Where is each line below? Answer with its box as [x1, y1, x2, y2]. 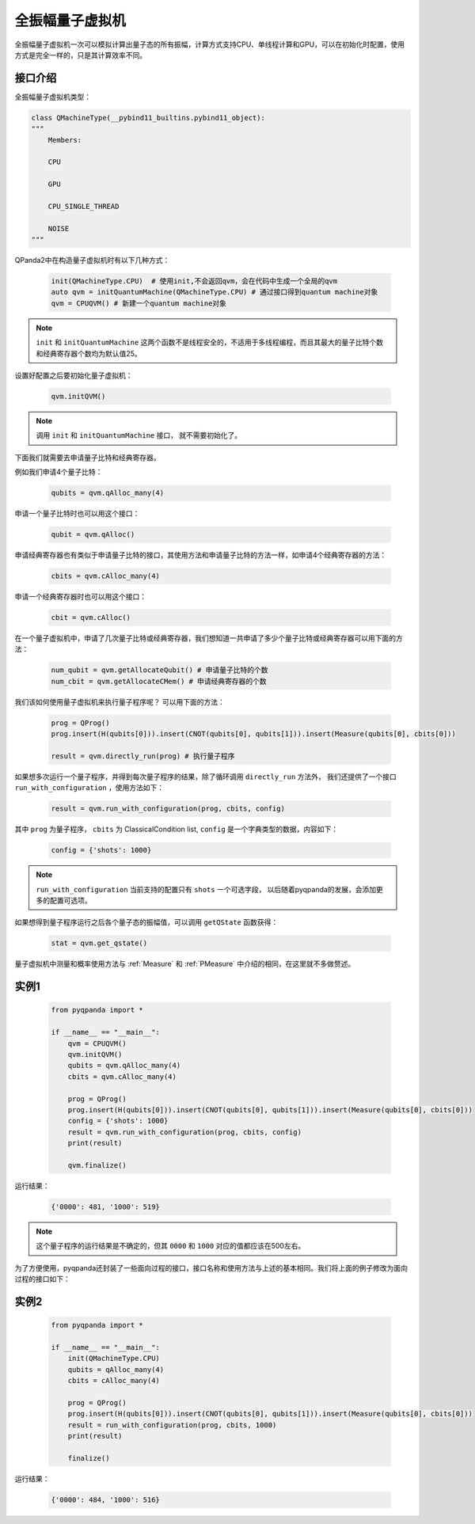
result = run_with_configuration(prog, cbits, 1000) [67, 1420, 277, 1429]
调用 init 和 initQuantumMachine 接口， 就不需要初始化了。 [36, 431, 242, 440]
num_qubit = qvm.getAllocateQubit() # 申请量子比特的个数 [51, 666, 268, 675]
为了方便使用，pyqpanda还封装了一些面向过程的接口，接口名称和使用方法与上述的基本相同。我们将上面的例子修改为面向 [14, 1263, 408, 1272]
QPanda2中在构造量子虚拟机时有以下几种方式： [14, 256, 170, 265]
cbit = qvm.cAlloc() [51, 614, 131, 622]
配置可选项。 [49, 895, 92, 906]
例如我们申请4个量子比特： [14, 467, 103, 477]
